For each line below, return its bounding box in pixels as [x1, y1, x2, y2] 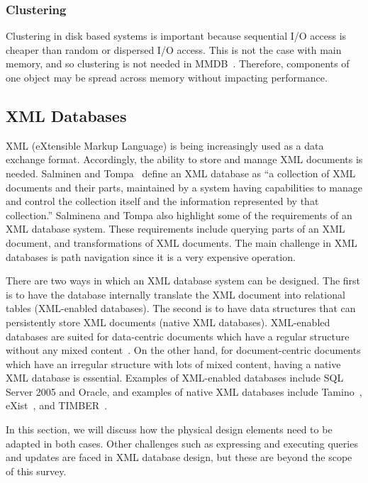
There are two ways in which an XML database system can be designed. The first [6, 273, 361, 288]
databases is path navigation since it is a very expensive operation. [6, 249, 296, 264]
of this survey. [6, 463, 67, 478]
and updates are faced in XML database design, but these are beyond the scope [6, 450, 352, 465]
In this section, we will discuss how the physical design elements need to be [6, 422, 333, 437]
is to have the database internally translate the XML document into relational [6, 287, 345, 301]
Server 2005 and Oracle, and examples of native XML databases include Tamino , [6, 384, 362, 399]
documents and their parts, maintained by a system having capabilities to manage [6, 179, 362, 194]
